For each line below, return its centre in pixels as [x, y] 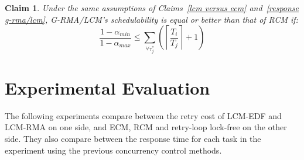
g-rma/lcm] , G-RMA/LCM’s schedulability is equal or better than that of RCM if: [151, 19]
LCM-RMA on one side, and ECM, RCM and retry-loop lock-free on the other [146, 127]
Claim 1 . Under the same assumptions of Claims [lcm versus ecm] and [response [152, 8]
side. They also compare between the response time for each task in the [133, 139]
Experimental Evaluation [107, 87]
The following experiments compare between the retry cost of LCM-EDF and [143, 115]
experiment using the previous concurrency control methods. [113, 150]
